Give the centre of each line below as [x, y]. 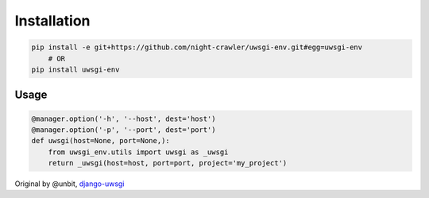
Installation [52, 21]
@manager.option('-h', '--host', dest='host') [124, 118]
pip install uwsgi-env [75, 69]
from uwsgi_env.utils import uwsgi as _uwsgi [138, 152]
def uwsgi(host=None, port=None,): [100, 141]
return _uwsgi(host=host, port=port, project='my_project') [168, 163]
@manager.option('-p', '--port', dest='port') [124, 130]
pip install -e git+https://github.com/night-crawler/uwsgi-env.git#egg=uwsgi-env [197, 47]
